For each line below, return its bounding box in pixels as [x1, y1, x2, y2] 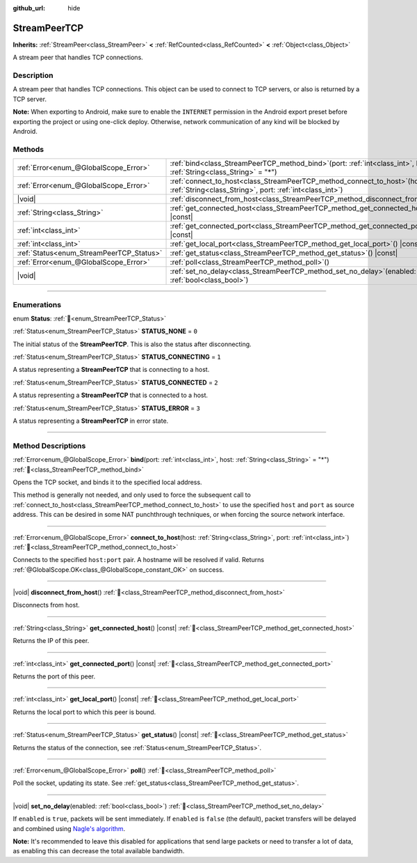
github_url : [13, 4, 45, 12]
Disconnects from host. [13, 601, 80, 609]
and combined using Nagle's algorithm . [13, 824, 126, 832]
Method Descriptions [13, 441, 86, 451]
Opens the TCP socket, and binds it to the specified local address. [13, 478, 202, 486]
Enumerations [13, 300, 62, 309]
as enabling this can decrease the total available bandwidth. [13, 847, 185, 855]
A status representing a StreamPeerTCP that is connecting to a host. [13, 366, 210, 374]
